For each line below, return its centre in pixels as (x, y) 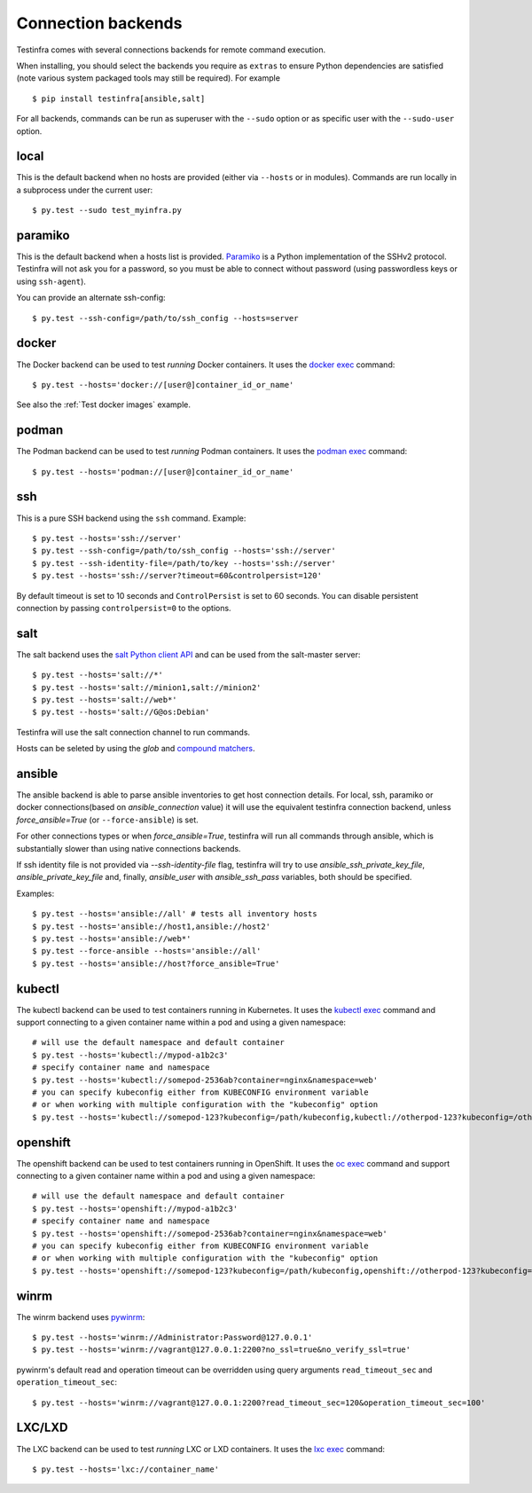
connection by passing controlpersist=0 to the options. (124, 608)
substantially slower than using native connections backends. (129, 848)
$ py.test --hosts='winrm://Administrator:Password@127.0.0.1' (172, 1338)
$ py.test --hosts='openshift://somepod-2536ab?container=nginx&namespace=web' (210, 1234)
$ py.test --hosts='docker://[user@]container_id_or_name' (163, 385)
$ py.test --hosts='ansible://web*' (112, 939)
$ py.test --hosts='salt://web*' (105, 699)
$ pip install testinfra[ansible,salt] (119, 98)
